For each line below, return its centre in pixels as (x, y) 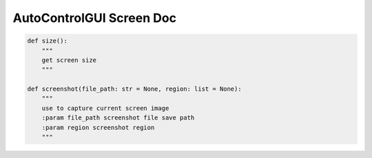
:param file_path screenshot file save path (118, 118)
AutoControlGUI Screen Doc (95, 18)
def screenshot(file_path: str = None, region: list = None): (134, 89)
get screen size (69, 60)
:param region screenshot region (98, 127)
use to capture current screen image (105, 108)
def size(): (48, 41)
